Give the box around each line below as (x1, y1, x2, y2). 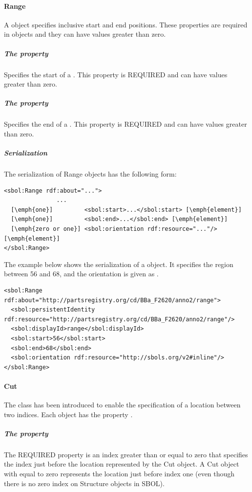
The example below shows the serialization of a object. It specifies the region (4, 259, 233, 269)
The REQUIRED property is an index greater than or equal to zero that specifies (4, 449, 248, 459)
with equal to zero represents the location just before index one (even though (4, 469, 235, 479)
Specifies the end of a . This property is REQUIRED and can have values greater (4, 119, 247, 129)
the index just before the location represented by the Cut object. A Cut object (4, 459, 239, 469)
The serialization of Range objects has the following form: (4, 169, 177, 179)
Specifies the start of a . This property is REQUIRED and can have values (4, 69, 228, 79)
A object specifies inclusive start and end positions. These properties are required (4, 19, 248, 29)
